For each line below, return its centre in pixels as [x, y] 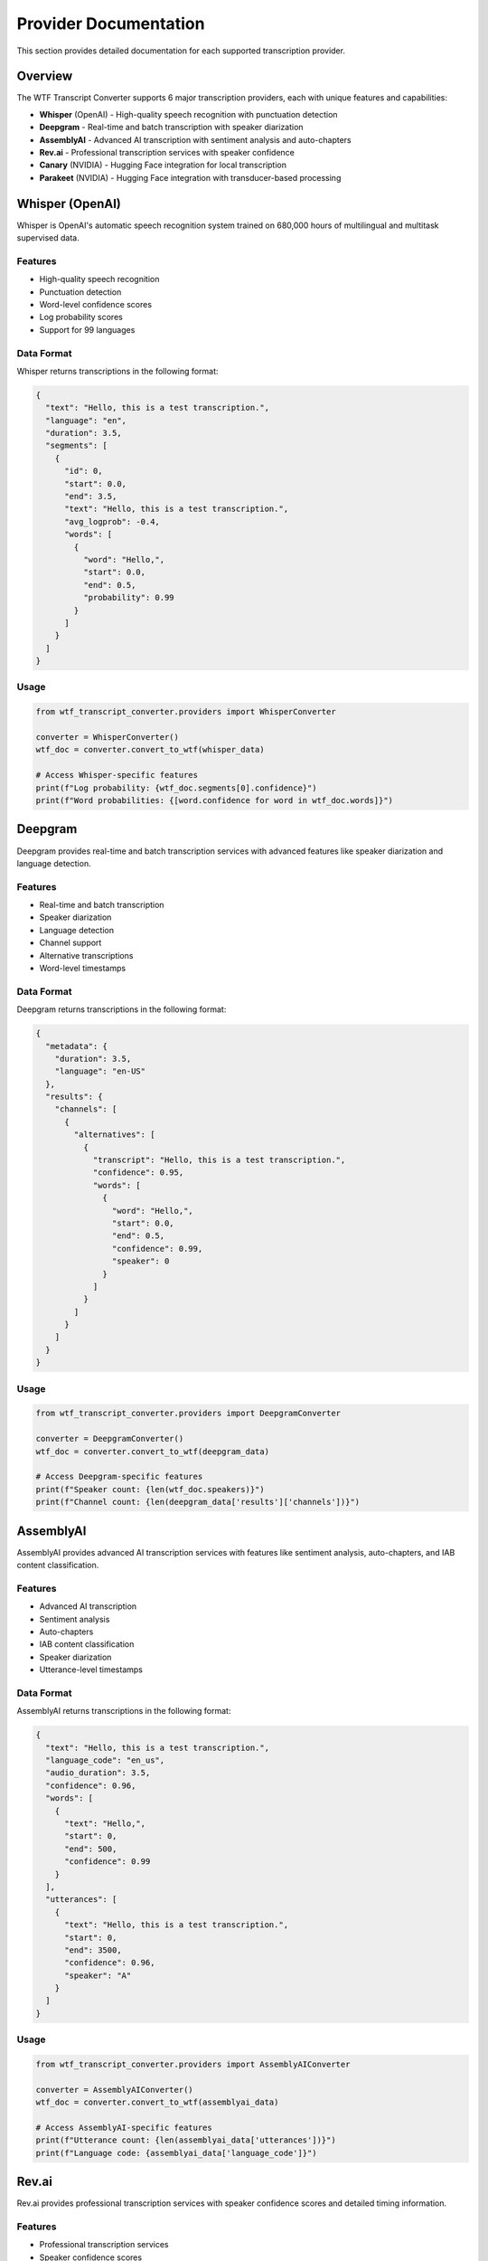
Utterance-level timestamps [91, 1670]
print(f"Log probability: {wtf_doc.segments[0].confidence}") [176, 788]
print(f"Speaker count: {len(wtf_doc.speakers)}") [150, 1489]
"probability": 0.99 [129, 598]
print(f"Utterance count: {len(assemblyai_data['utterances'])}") [186, 2140]
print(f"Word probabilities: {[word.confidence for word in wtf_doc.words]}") [214, 800]
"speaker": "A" [98, 1975]
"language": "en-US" [100, 1071]
